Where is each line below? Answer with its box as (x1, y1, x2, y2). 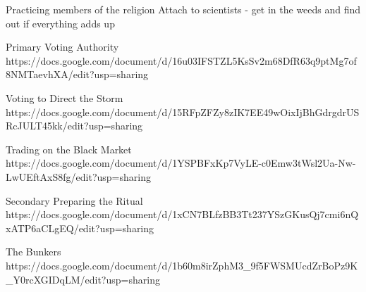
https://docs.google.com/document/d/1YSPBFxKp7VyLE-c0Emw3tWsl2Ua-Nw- (6, 155, 356, 170)
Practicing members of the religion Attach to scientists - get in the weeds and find (6, 2, 361, 16)
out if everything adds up (6, 15, 115, 30)
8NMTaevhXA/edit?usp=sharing (6, 67, 149, 82)
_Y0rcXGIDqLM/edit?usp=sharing (6, 272, 160, 286)
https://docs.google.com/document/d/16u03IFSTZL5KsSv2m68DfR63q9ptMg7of (6, 53, 357, 68)
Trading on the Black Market (6, 141, 132, 156)
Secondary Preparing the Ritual (6, 193, 143, 208)
